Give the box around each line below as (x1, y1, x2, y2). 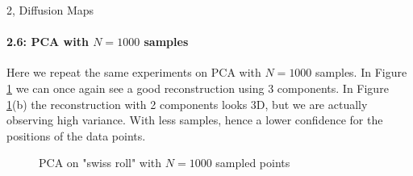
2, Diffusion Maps (6, 2, 94, 18)
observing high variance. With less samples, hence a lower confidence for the (6, 111, 383, 128)
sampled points (215, 154, 290, 171)
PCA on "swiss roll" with (39, 154, 162, 171)
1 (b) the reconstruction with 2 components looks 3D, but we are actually (6, 95, 368, 112)
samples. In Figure (315, 64, 407, 81)
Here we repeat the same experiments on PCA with (6, 64, 261, 81)
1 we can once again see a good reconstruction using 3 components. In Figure (6, 79, 389, 96)
